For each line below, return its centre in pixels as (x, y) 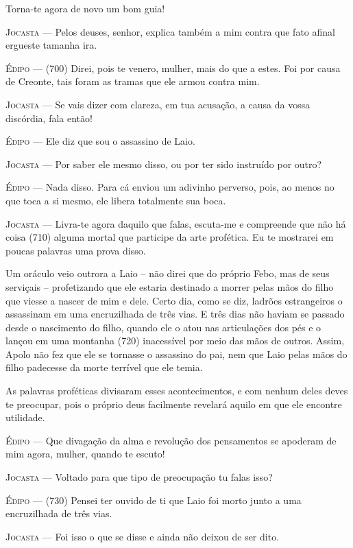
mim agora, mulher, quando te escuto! (85, 454)
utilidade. (25, 417)
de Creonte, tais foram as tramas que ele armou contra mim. (133, 81)
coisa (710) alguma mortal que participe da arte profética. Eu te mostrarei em (170, 237)
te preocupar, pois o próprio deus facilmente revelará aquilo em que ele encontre (174, 404)
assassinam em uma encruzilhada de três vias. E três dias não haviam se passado (175, 314)
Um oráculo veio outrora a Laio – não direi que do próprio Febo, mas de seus (168, 273)
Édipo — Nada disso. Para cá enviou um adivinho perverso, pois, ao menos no (170, 187)
